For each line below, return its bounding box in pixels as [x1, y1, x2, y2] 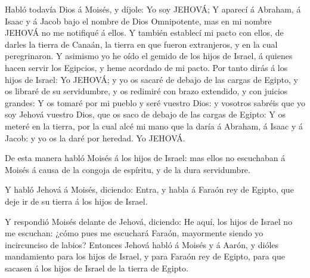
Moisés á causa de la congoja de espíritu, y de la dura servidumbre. [5, 163, 250, 175]
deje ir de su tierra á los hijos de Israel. [5, 194, 148, 207]
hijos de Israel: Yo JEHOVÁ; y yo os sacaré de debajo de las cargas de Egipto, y [5, 73, 298, 85]
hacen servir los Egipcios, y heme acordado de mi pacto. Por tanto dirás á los [5, 61, 288, 73]
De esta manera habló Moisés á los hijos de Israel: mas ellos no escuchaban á [5, 152, 286, 164]
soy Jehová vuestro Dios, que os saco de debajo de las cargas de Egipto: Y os [5, 108, 286, 121]
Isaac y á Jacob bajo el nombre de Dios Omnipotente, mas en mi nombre [5, 14, 272, 27]
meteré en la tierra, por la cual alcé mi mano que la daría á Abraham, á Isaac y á [5, 119, 303, 132]
